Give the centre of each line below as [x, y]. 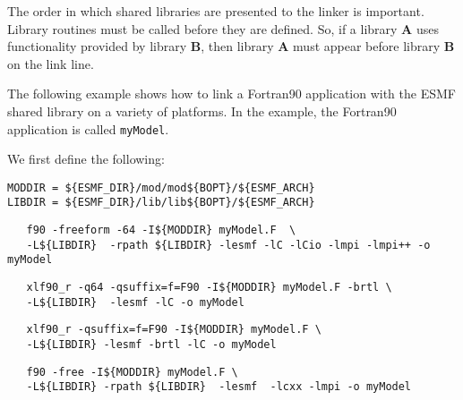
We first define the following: [86, 159]
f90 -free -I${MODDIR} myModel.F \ [132, 372]
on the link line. [51, 63]
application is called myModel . [88, 128]
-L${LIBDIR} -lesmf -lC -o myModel [135, 302]
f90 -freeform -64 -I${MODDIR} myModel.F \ [161, 230]
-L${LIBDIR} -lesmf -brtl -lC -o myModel [151, 345]
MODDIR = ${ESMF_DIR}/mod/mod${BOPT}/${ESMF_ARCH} [161, 187]
